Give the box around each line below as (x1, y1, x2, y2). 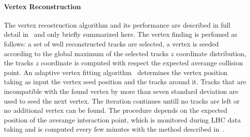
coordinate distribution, (176, 48, 247, 58)
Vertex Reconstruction (4, 1, 81, 11)
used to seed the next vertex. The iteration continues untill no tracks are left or (4, 95, 240, 106)
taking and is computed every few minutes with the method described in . (4, 124, 225, 134)
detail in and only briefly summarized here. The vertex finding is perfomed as (4, 29, 237, 39)
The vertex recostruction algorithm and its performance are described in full (4, 19, 231, 30)
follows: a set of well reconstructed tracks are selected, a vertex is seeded (4, 38, 219, 48)
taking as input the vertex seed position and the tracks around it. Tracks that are (4, 76, 246, 87)
